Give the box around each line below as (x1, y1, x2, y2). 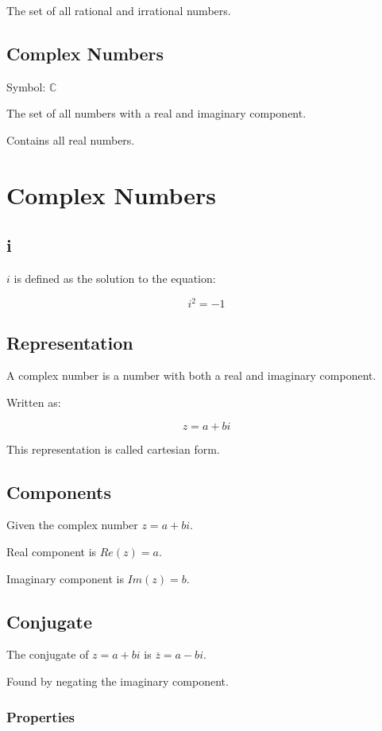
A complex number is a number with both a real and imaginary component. (6, 367, 376, 384)
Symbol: (6, 78, 46, 95)
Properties (6, 706, 75, 726)
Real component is (6, 543, 97, 560)
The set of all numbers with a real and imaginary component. (6, 105, 307, 122)
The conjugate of (6, 646, 89, 663)
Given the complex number (6, 516, 138, 533)
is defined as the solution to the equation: (14, 270, 216, 287)
